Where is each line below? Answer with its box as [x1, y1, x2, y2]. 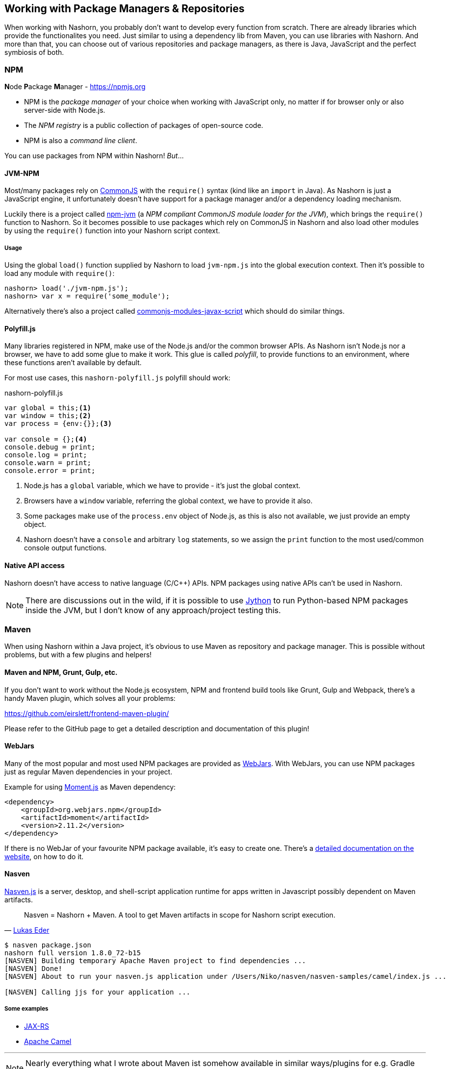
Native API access [4, 561, 65, 570]
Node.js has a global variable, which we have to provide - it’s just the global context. [24, 481, 300, 490]
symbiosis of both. [4, 48, 64, 57]
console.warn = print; [4, 459, 92, 467]
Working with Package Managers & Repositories [4, 2, 245, 15]
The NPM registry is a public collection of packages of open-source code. [24, 121, 263, 130]
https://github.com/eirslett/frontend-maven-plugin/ [4, 709, 169, 718]
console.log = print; [4, 451, 87, 459]
